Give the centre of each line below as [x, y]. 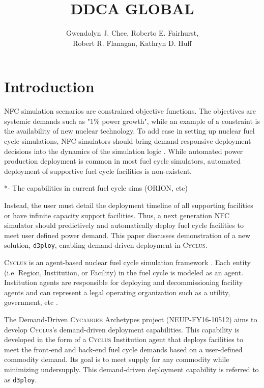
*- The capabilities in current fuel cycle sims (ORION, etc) [96, 188]
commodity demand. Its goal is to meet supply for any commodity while [117, 359]
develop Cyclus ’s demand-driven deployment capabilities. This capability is [122, 329]
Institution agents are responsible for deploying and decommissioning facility [124, 282]
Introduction [49, 86]
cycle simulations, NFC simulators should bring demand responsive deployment [128, 141]
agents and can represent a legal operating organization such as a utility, [117, 292]
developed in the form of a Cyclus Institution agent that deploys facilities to [124, 339]
